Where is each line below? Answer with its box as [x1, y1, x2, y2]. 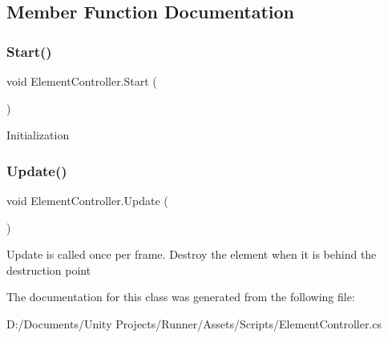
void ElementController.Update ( [6, 192, 168, 208]
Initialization [6, 127, 70, 143]
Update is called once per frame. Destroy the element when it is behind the [6, 246, 377, 263]
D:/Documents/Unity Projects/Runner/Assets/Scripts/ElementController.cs [6, 315, 382, 332]
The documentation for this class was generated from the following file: [6, 288, 355, 305]
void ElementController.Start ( [6, 73, 157, 89]
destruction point [6, 261, 91, 278]
